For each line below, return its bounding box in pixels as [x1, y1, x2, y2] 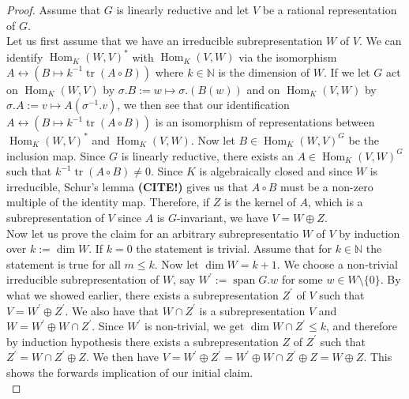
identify [6, 48, 43, 65]
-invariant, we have [176, 209, 268, 225]
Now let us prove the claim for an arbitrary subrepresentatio [6, 224, 298, 241]
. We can [358, 32, 402, 49]
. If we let [323, 63, 370, 80]
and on [246, 81, 280, 97]
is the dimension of [218, 63, 310, 80]
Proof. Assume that [6, 2, 101, 17]
